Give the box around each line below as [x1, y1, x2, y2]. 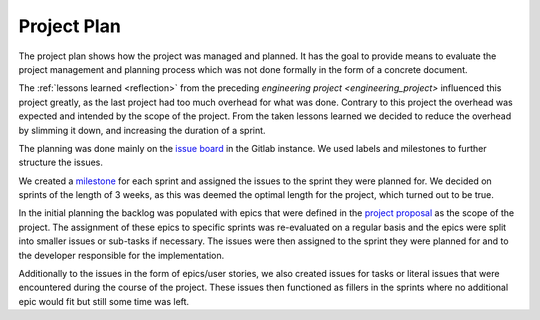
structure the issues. [18, 156, 104, 169]
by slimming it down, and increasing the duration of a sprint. [18, 124, 266, 136]
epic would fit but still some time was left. [18, 295, 190, 307]
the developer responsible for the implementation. [18, 249, 225, 261]
